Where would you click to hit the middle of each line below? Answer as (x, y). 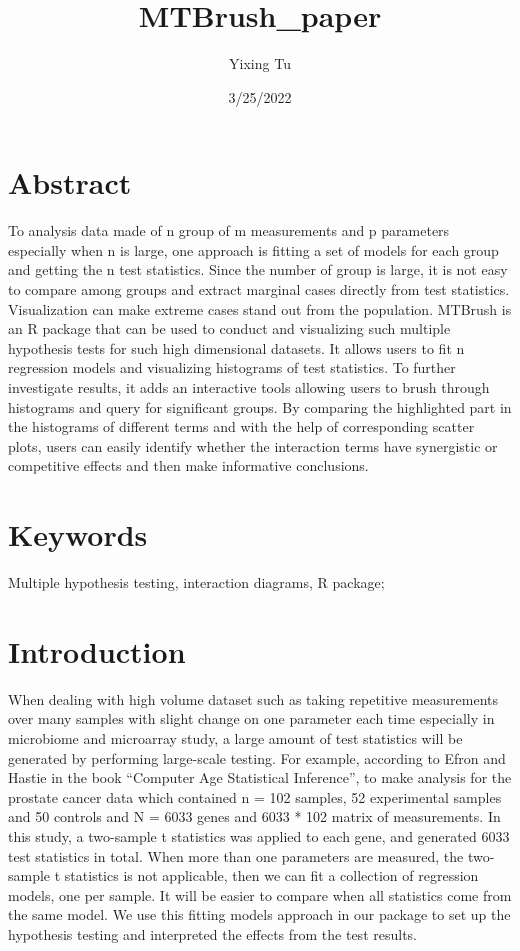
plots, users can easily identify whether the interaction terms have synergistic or (253, 445)
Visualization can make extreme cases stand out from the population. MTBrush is (260, 308)
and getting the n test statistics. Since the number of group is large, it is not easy (258, 269)
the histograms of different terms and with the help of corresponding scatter (241, 426)
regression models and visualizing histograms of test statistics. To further (232, 367)
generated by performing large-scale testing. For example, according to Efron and (257, 757)
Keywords (78, 534)
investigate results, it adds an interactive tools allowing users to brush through (249, 387)
